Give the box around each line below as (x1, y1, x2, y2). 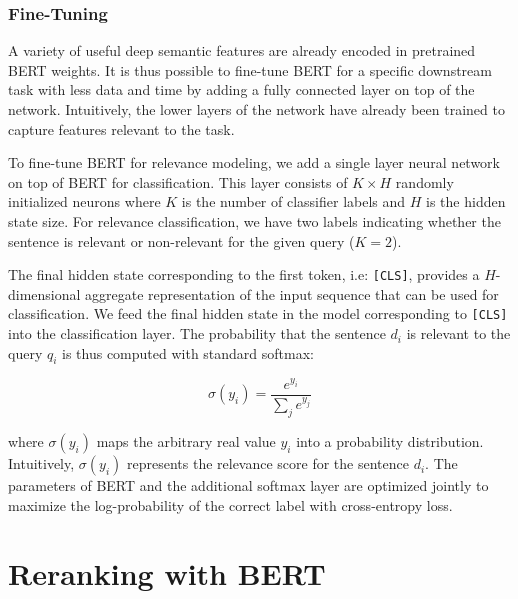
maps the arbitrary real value (96, 431, 276, 452)
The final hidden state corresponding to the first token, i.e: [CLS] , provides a (8, 264, 480, 285)
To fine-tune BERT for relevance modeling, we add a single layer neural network (8, 152, 500, 173)
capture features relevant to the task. (8, 118, 235, 139)
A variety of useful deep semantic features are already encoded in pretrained (8, 40, 476, 61)
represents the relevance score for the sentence (126, 453, 409, 474)
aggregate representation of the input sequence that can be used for (85, 283, 499, 304)
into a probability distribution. (296, 431, 484, 452)
